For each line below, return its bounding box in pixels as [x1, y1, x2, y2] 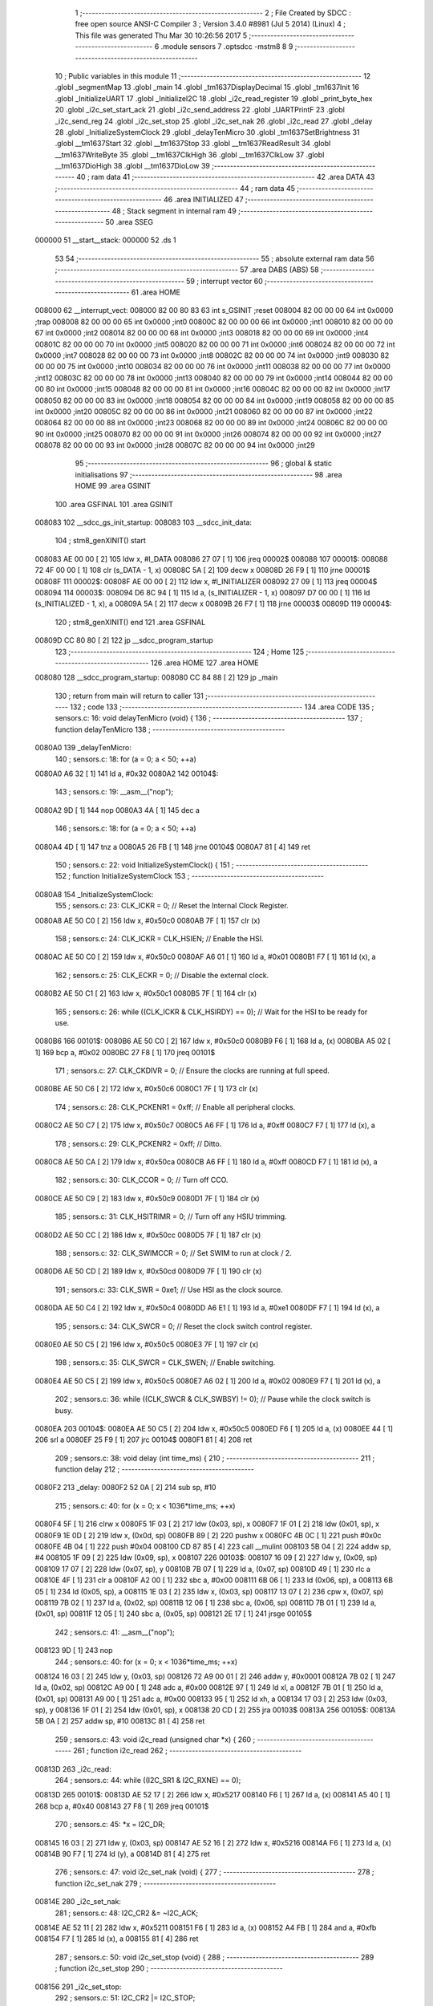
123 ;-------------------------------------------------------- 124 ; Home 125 [55, 647, 305, 656]
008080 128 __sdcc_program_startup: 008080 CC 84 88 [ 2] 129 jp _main [34, 672, 278, 682]
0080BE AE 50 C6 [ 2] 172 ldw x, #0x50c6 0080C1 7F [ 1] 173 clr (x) [34, 1084, 258, 1094]
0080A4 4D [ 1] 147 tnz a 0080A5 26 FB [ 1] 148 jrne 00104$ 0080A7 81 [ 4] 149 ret [34, 842, 310, 851]
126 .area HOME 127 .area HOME [150, 658, 259, 668]
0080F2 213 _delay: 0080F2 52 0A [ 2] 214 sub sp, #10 [34, 1483, 216, 1492]
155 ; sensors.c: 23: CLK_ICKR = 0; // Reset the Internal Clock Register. [55, 901, 289, 911]
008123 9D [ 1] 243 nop [34, 1646, 113, 1655]
